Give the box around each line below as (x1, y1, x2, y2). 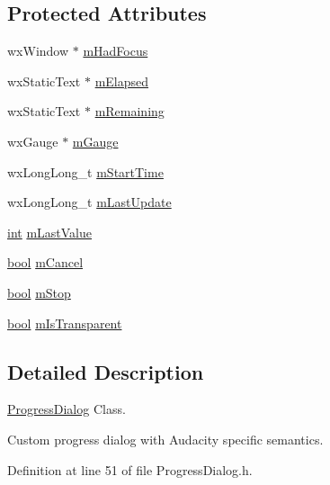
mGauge (72, 131, 119, 150)
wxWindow (7, 41, 69, 60)
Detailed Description (7, 357, 204, 385)
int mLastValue (7, 222, 93, 241)
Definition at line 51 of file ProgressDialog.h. (7, 460, 253, 479)
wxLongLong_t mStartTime (7, 162, 164, 181)
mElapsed (94, 71, 149, 90)
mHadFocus (83, 41, 148, 60)
